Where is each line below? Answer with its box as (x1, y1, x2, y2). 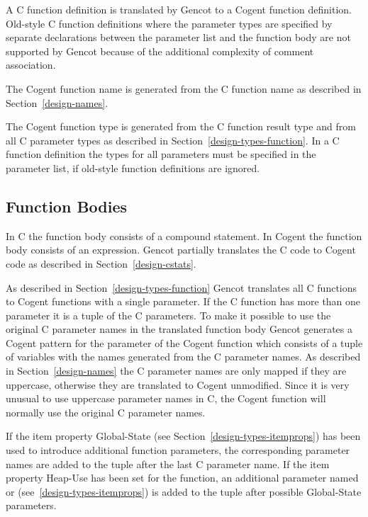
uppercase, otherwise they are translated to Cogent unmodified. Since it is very (6, 377, 350, 392)
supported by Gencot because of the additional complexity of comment (6, 43, 314, 58)
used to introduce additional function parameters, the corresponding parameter (6, 443, 350, 458)
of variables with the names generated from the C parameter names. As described (6, 349, 361, 364)
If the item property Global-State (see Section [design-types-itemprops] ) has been (6, 428, 361, 443)
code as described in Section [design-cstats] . (6, 256, 196, 271)
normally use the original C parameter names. (6, 404, 206, 419)
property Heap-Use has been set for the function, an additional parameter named (6, 470, 359, 485)
